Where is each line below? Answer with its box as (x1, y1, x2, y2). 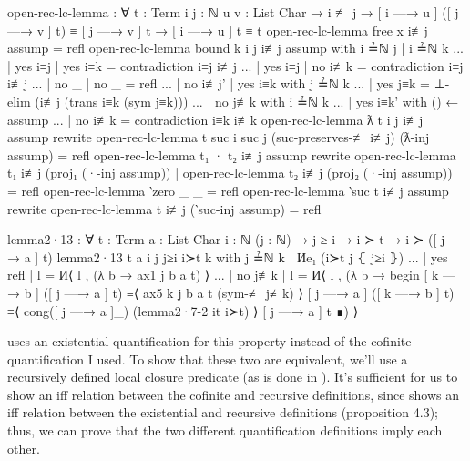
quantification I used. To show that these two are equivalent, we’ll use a (7, 349, 408, 368)
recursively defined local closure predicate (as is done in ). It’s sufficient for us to (7, 367, 458, 386)
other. (7, 438, 40, 457)
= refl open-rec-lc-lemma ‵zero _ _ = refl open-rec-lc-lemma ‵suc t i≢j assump (7, 180, 449, 200)
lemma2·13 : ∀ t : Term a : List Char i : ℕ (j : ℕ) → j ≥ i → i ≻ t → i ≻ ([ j (7, 230, 445, 249)
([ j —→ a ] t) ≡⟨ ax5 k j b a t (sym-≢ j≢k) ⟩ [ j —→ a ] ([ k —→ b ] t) (43, 282, 455, 302)
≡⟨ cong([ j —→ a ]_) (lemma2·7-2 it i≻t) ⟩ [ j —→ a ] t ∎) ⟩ (7, 301, 359, 320)
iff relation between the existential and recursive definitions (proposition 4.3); (7, 403, 438, 422)
